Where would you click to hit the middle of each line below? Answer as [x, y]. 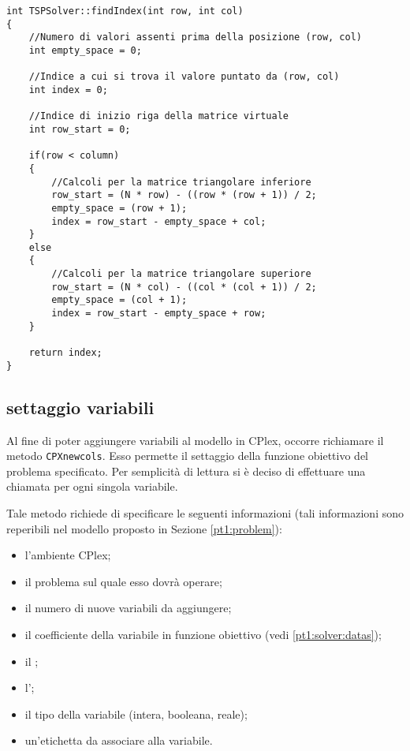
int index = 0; [68, 90]
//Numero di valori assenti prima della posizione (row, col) [196, 37]
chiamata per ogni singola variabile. [92, 486]
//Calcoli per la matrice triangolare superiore [181, 274]
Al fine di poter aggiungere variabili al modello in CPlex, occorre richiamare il [195, 440]
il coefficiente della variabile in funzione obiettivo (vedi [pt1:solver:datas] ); [203, 634]
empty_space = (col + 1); [119, 300]
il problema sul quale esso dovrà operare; [123, 581]
